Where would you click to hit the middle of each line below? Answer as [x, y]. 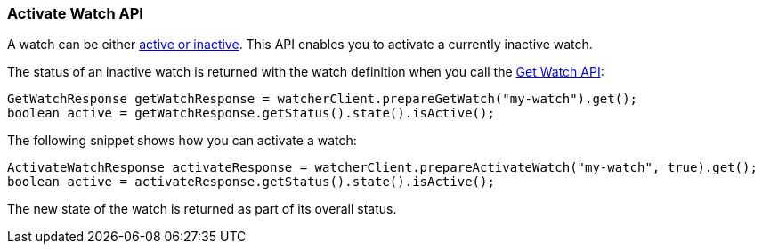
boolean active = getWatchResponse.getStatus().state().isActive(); [251, 113]
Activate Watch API [75, 13]
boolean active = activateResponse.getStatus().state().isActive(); [251, 182]
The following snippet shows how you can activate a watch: [182, 141]
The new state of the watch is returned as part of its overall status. [202, 209]
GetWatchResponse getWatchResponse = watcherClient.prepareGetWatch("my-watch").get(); [323, 99]
